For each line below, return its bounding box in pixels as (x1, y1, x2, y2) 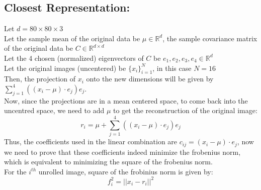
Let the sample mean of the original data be (4, 33, 140, 43)
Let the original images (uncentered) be (4, 62, 126, 73)
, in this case (152, 62, 192, 73)
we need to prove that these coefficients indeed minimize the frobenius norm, (4, 146, 241, 157)
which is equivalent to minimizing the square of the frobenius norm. (4, 156, 213, 167)
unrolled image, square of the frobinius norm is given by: (38, 166, 213, 176)
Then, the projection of (4, 73, 76, 84)
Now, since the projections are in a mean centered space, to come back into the (4, 95, 248, 106)
